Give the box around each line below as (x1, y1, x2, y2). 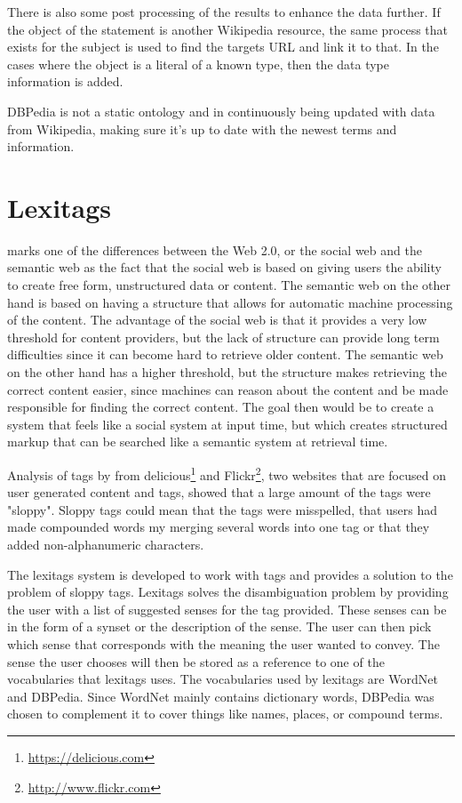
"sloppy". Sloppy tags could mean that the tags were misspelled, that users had (7, 500, 437, 518)
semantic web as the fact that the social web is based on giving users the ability (7, 258, 442, 277)
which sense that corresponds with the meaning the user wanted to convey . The (7, 635, 440, 653)
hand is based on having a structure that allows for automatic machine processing (7, 293, 453, 311)
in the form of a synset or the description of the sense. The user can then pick (7, 617, 432, 636)
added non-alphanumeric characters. (7, 535, 204, 554)
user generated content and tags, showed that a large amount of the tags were (7, 483, 431, 502)
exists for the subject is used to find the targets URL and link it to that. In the (7, 37, 439, 56)
